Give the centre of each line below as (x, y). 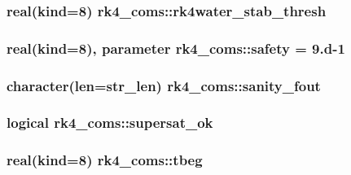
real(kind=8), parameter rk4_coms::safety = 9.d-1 (176, 48)
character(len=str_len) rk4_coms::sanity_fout (164, 85)
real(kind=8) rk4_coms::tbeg (105, 160)
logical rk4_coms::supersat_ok (110, 122)
